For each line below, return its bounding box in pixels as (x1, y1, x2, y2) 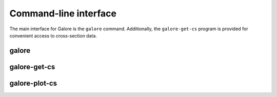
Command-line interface (9, 8, 116, 19)
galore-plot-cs (9, 79, 57, 87)
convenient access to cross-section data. (9, 32, 97, 38)
